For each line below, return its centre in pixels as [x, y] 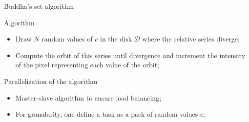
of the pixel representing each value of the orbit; [87, 65]
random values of [67, 39]
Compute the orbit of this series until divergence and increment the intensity [130, 55]
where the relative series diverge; [191, 39]
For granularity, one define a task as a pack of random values [107, 114]
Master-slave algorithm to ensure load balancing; [88, 97]
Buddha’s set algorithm [39, 6]
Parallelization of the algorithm [51, 81]
